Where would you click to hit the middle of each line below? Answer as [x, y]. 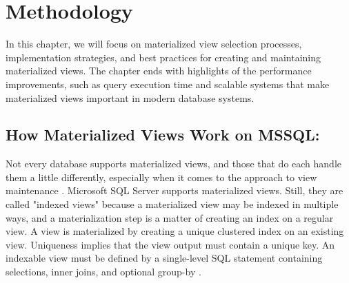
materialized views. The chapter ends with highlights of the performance [159, 71]
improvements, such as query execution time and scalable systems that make [168, 84]
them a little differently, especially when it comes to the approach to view [161, 177]
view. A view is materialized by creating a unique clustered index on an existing [175, 231]
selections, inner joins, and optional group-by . [103, 272]
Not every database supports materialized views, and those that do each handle [173, 164]
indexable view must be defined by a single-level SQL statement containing [164, 258]
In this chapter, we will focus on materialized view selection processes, [154, 44]
